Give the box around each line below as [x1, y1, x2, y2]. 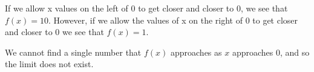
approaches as [170, 45, 222, 58]
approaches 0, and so [232, 45, 310, 58]
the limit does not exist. [5, 57, 94, 70]
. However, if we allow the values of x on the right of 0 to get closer [48, 13, 298, 26]
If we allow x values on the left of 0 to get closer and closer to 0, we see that [5, 2, 288, 14]
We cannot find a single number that [5, 45, 142, 58]
